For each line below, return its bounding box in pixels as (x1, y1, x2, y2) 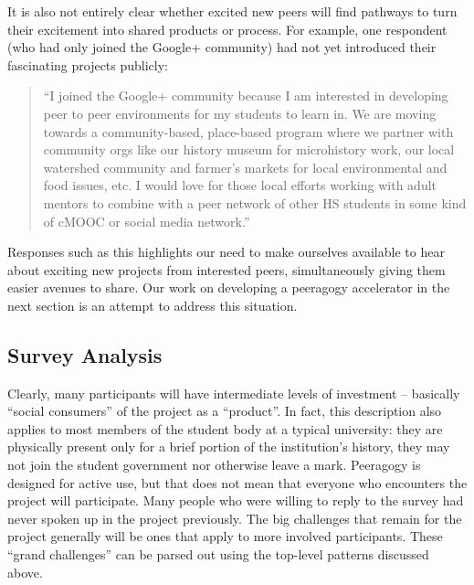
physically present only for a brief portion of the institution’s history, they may (7, 437, 450, 456)
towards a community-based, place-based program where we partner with (43, 122, 454, 141)
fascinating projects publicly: (7, 55, 169, 74)
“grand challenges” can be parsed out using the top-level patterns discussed (7, 545, 429, 564)
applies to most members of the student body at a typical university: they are (7, 419, 443, 438)
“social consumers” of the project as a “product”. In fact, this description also (7, 401, 442, 420)
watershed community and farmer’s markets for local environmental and (43, 157, 448, 176)
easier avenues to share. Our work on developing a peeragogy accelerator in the (7, 278, 450, 297)
